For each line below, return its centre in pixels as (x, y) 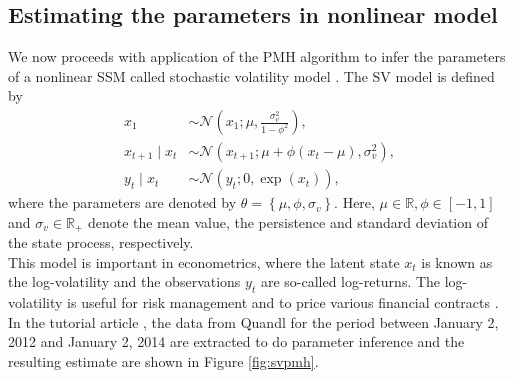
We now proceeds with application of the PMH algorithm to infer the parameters (257, 56)
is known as (457, 261)
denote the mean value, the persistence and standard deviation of (287, 221)
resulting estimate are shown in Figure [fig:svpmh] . (163, 360)
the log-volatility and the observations (124, 281)
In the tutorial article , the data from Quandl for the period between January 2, (253, 321)
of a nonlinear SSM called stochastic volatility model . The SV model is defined (251, 75)
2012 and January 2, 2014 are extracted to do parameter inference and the (236, 341)
